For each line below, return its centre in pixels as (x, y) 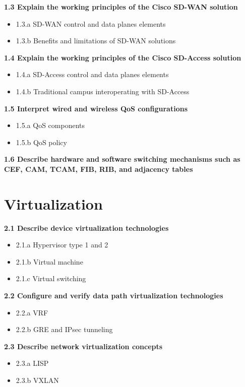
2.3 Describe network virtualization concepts (83, 346)
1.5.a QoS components (50, 125)
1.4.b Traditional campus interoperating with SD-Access (103, 91)
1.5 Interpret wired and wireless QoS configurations (96, 108)
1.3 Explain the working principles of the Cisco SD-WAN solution (121, 7)
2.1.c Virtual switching (51, 278)
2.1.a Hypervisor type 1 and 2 (62, 245)
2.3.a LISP (32, 363)
